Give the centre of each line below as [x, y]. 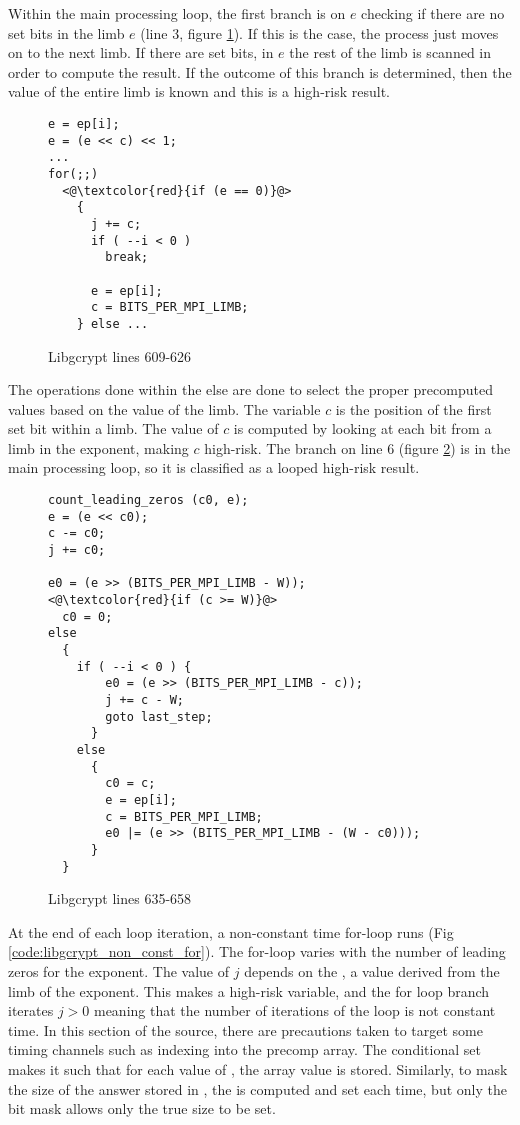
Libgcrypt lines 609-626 [120, 355]
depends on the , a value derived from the [372, 970]
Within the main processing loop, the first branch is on [177, 13]
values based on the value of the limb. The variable [164, 408]
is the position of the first [413, 408]
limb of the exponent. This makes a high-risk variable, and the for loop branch [249, 990]
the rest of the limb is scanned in [390, 52]
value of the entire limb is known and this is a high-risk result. [199, 91]
